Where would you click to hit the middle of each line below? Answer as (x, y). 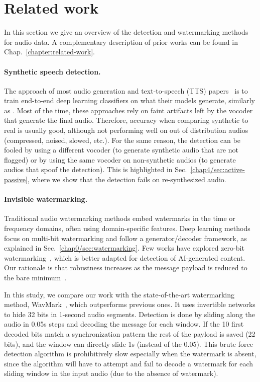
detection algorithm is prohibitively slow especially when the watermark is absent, (130, 354)
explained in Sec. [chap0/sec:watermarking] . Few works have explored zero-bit (124, 248)
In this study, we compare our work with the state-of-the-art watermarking (119, 294)
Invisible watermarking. (46, 199)
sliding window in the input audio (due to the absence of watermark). (111, 373)
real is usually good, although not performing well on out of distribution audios (126, 130)
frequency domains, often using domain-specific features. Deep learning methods (127, 228)
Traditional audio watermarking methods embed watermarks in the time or (120, 218)
